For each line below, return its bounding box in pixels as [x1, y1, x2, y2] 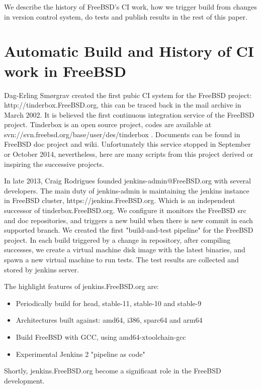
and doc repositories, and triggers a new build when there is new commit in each [4, 215, 253, 225]
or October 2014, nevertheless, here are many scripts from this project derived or [4, 149, 253, 159]
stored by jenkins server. [4, 264, 79, 274]
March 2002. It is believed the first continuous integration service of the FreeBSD [4, 109, 254, 120]
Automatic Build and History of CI [4, 41, 254, 61]
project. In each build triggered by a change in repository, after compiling [4, 234, 231, 245]
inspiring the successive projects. [4, 158, 104, 169]
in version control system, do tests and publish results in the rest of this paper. [4, 11, 247, 22]
